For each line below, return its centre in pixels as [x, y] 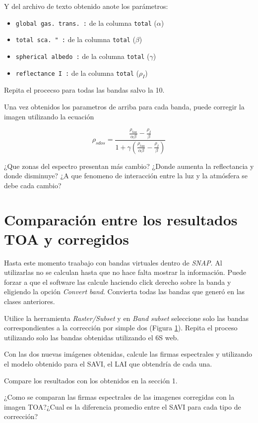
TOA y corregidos [66, 238]
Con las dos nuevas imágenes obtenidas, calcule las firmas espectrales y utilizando [128, 354]
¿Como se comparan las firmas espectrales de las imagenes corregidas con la [119, 397]
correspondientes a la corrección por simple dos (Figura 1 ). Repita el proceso [121, 328]
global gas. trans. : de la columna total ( [86, 23]
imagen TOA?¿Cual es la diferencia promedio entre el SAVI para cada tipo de [123, 406]
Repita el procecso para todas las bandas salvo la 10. [84, 90]
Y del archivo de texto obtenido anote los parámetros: [86, 6]
